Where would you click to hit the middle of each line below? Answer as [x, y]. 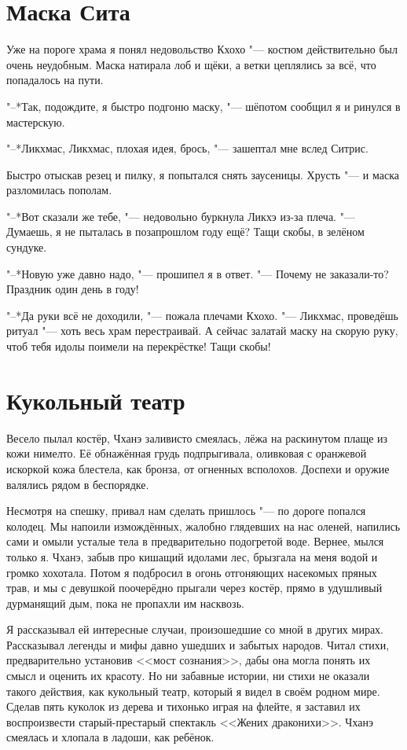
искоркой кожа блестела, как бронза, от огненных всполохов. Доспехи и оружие [198, 468]
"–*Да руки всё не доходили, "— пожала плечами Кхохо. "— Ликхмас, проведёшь [202, 315]
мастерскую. [36, 121]
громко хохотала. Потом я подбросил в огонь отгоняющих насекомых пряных [192, 572]
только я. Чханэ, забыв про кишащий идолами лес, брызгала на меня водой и [192, 556]
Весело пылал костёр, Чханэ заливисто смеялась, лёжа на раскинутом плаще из [197, 437]
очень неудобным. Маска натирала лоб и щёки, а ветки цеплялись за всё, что [191, 64]
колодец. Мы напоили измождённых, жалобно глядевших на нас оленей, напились [203, 526]
